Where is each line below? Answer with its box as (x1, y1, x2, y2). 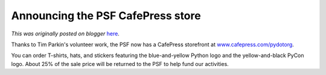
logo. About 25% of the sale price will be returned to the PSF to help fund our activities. (11, 60, 229, 67)
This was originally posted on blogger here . (11, 30, 120, 37)
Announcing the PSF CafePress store (11, 9, 202, 22)
